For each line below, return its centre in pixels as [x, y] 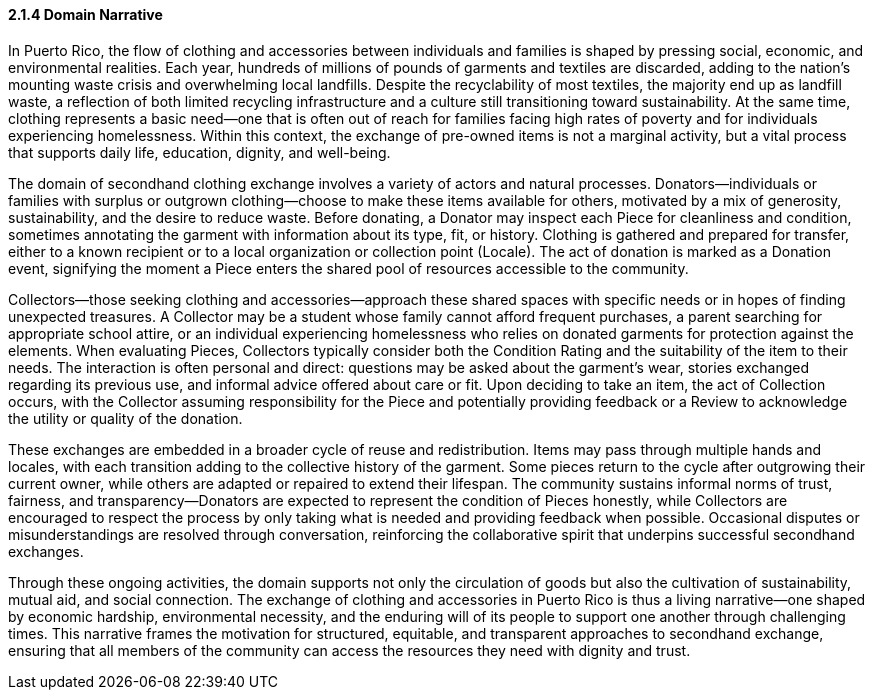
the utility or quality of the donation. [125, 418]
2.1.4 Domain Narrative [85, 14]
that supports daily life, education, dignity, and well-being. [199, 152]
